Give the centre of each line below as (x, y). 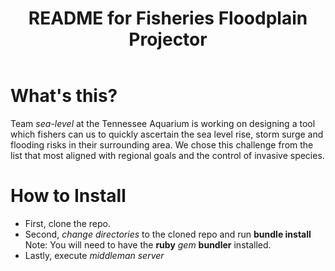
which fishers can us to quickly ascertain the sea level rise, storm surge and (167, 134)
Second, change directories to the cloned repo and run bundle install (168, 234)
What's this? (64, 96)
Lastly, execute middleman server (94, 255)
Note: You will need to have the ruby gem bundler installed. (148, 244)
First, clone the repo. (67, 223)
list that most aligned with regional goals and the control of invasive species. (167, 155)
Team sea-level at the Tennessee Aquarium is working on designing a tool (163, 123)
